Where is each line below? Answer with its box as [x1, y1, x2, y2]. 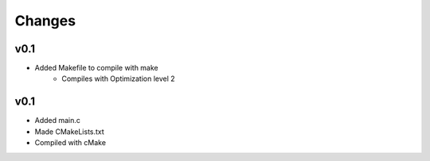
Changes [14, 12, 76, 29]
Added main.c [34, 116, 81, 125]
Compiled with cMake [34, 138, 107, 148]
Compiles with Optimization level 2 [61, 74, 175, 83]
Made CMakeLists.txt [34, 127, 105, 136]
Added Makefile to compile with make [34, 63, 158, 73]
